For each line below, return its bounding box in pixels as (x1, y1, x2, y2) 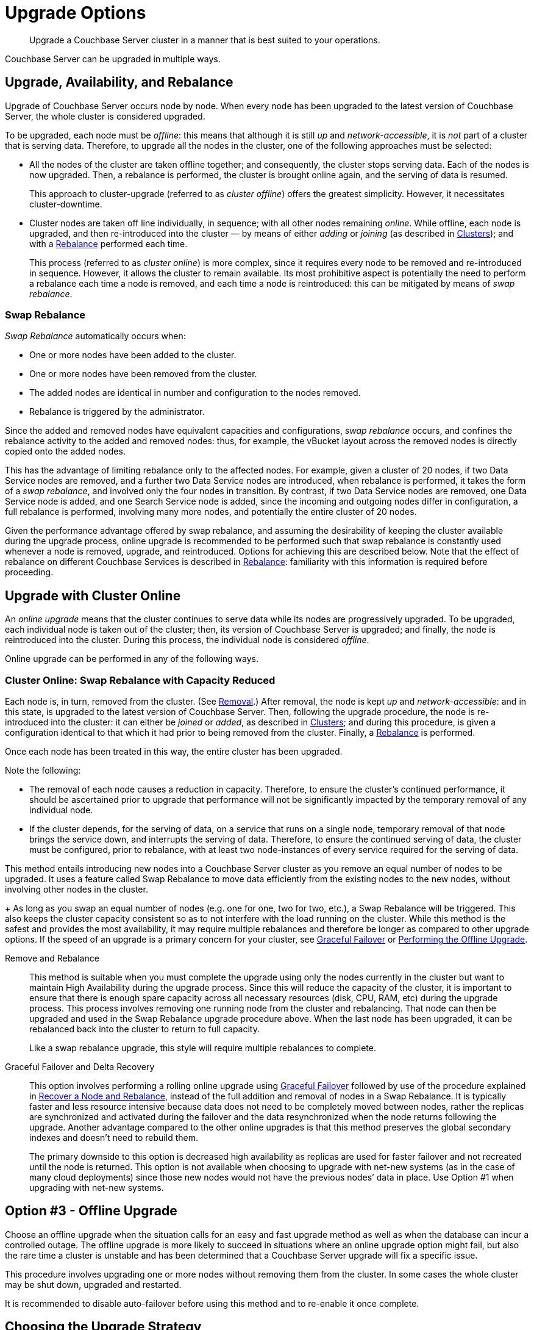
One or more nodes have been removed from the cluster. (29, 368, 257, 379)
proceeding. (5, 567, 54, 578)
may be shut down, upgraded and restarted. (5, 1279, 182, 1290)
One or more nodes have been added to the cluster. (29, 350, 237, 361)
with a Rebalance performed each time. (29, 238, 188, 249)
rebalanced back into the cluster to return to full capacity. (29, 1023, 260, 1034)
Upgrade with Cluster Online (5, 588, 181, 603)
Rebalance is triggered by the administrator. (29, 406, 205, 417)
